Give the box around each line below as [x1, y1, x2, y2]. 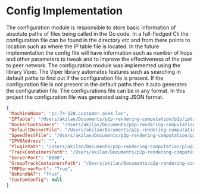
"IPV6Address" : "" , [8, 138, 58, 144]
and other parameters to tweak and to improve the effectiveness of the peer [6, 55, 192, 62]
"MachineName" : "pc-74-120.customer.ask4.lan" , [8, 110, 129, 117]
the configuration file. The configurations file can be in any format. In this [6, 87, 186, 94]
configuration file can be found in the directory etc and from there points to [6, 36, 190, 43]
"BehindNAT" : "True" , [8, 171, 62, 177]
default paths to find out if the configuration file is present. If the [6, 74, 164, 82]
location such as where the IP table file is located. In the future [6, 43, 160, 50]
